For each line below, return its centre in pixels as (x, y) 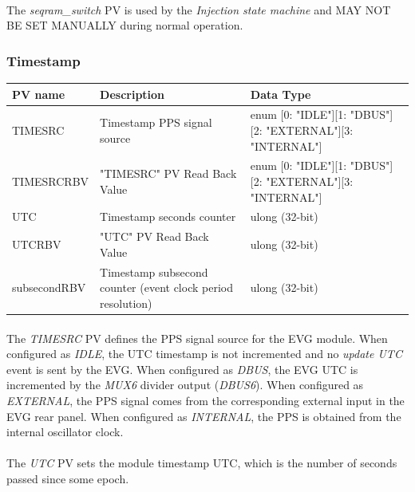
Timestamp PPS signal (156, 122)
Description (132, 94)
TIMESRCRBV (51, 181)
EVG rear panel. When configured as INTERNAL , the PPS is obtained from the (204, 416)
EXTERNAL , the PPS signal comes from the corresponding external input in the (206, 400)
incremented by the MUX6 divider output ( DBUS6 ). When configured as (185, 385)
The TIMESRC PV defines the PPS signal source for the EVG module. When (197, 338)
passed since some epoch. (68, 478)
